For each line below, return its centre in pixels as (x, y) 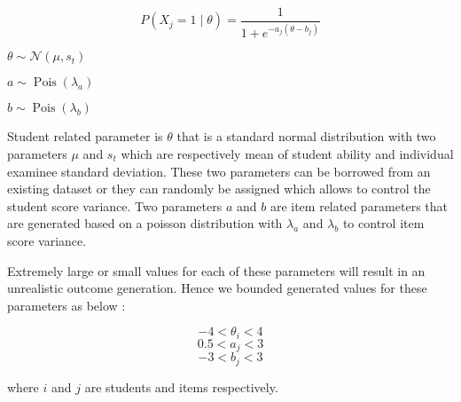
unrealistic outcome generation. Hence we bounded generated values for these (217, 288)
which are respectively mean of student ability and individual (287, 154)
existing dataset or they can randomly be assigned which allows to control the (219, 189)
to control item (383, 223)
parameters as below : (66, 305)
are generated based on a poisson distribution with (145, 223)
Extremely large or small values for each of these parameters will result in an (216, 270)
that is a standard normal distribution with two (306, 136)
